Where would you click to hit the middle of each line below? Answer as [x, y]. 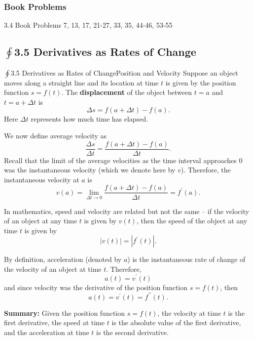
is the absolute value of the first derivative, [176, 322]
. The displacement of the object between [127, 92]
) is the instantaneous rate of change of [186, 259]
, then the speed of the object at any [192, 221]
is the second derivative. [132, 332]
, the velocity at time [189, 313]
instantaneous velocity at [42, 179]
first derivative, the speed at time [54, 322]
